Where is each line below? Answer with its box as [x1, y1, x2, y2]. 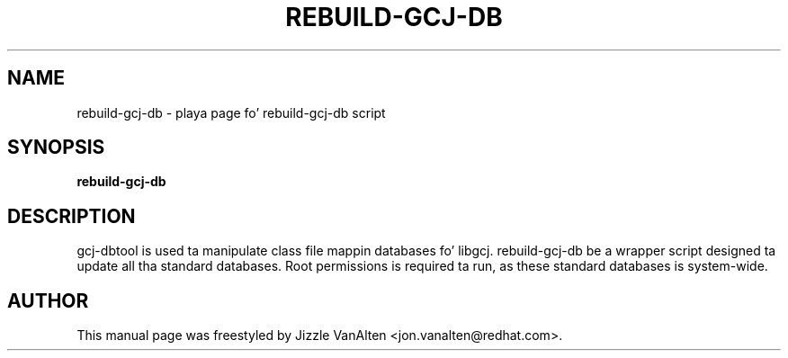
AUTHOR [7, 289, 89, 312]
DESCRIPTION [7, 204, 136, 228]
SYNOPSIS [7, 136, 105, 159]
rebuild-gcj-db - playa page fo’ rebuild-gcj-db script [76, 104, 386, 121]
